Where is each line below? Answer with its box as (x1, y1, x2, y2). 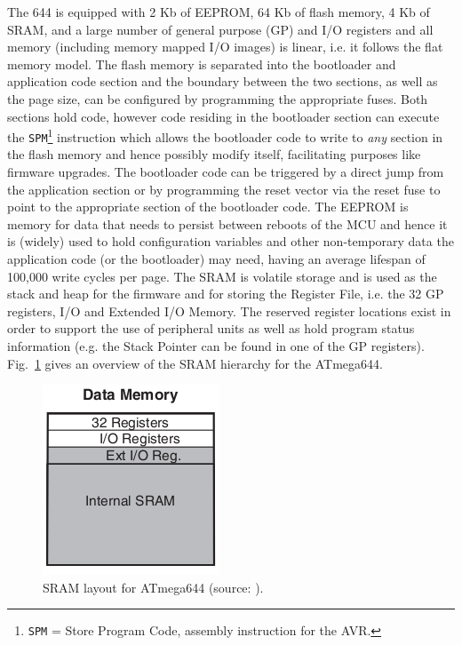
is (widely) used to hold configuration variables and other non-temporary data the (7, 232, 454, 251)
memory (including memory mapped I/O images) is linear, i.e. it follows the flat (7, 37, 443, 56)
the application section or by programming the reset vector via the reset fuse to (7, 179, 441, 198)
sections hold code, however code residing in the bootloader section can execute (7, 107, 440, 125)
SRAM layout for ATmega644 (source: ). (43, 577, 264, 596)
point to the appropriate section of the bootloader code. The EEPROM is (7, 197, 409, 216)
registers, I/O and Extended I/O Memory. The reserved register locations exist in (7, 301, 451, 320)
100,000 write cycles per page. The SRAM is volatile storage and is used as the (7, 267, 437, 285)
